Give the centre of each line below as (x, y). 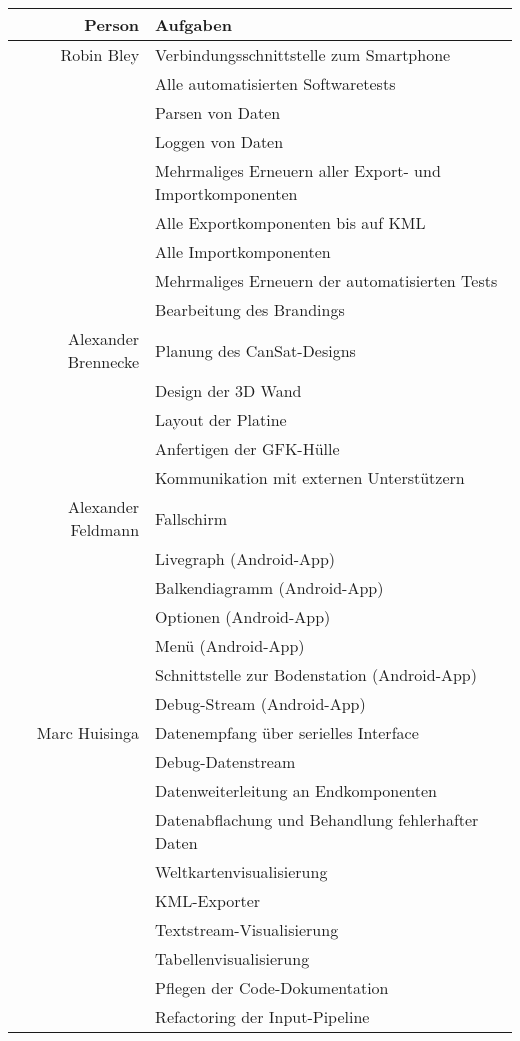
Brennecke (103, 361)
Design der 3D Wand (228, 390)
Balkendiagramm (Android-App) (269, 587)
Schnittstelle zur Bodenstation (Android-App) (316, 674)
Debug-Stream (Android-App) (260, 703)
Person (112, 24)
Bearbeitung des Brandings (250, 309)
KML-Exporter (208, 900)
